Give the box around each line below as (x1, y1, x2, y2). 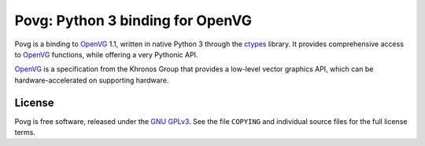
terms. (14, 128, 35, 137)
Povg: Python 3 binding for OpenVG (14, 12, 252, 29)
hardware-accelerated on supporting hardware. (14, 75, 169, 85)
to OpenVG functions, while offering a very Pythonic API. (14, 49, 198, 59)
